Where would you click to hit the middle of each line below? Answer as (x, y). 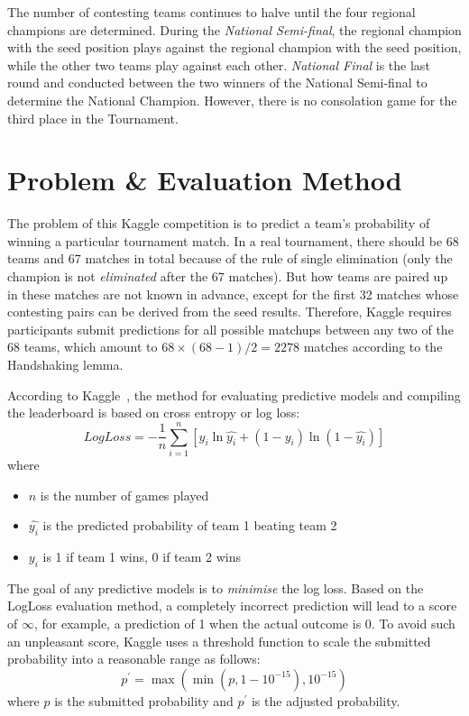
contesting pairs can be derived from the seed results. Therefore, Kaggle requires (230, 312)
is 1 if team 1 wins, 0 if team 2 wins (142, 556)
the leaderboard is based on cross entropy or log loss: (154, 413)
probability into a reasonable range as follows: (134, 659)
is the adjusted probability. (326, 700)
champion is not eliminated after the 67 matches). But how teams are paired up (228, 276)
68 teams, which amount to (83, 347)
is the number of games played (124, 495)
